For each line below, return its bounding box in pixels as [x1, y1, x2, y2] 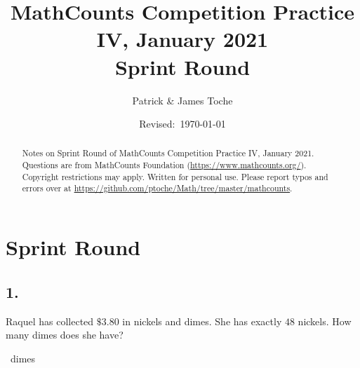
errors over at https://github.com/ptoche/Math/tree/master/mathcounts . [22, 182, 293, 194]
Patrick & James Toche [132, 93, 233, 107]
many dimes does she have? [6, 327, 124, 342]
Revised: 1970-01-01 [139, 116, 226, 131]
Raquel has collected [6, 313, 94, 328]
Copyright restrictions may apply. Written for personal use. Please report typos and [22, 170, 328, 182]
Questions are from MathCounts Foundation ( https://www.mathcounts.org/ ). [22, 159, 307, 171]
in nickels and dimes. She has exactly [122, 313, 282, 328]
